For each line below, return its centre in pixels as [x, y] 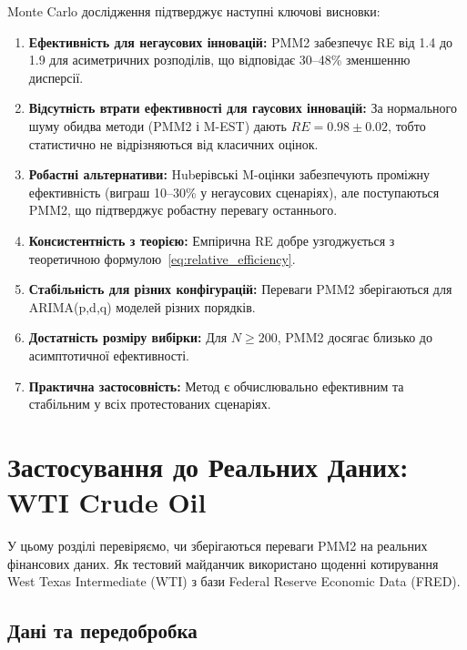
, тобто [407, 125]
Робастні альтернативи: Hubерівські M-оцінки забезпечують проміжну [229, 174]
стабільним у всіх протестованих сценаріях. [150, 404]
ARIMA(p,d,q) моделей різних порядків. [142, 306]
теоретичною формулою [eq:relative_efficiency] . [162, 258]
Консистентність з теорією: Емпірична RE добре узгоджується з [212, 240]
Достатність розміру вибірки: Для [128, 337]
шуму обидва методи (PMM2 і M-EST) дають [157, 125]
